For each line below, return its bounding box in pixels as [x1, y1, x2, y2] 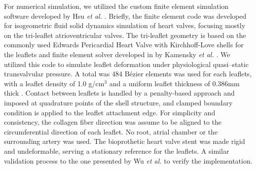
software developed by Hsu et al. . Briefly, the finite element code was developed [4, 10, 247, 21]
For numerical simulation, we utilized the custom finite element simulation [4, 1, 229, 11]
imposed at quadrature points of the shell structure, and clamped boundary [4, 97, 233, 107]
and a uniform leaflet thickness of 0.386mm [109, 78, 240, 88]
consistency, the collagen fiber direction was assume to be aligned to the [4, 117, 222, 127]
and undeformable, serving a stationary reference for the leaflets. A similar [4, 145, 229, 156]
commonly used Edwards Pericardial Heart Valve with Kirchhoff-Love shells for [4, 39, 244, 50]
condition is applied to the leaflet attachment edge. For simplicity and [4, 107, 216, 117]
